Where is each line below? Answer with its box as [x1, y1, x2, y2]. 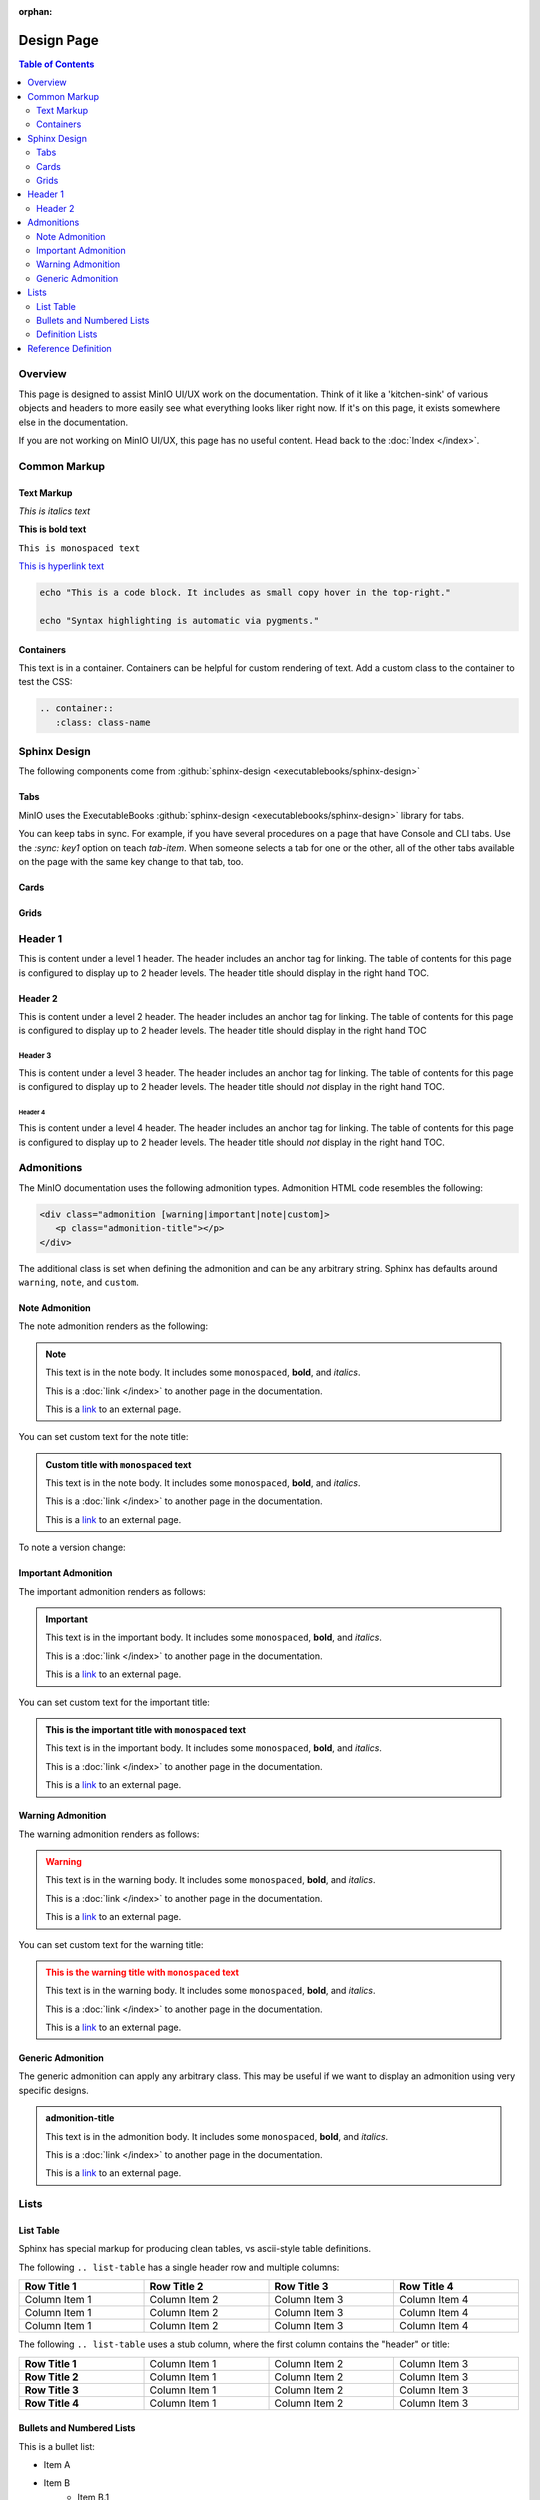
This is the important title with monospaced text [45, 1723, 247, 1735]
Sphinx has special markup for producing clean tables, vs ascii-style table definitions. [18, 2243, 372, 2255]
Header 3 [18, 1051, 52, 1061]
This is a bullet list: [18, 2440, 95, 2452]
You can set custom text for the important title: [18, 1696, 210, 1708]
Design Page [18, 31, 99, 49]
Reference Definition [27, 342, 112, 354]
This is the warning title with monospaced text [45, 1966, 240, 1978]
